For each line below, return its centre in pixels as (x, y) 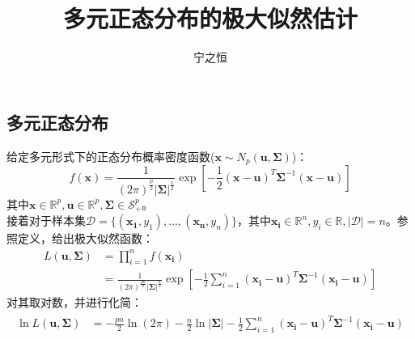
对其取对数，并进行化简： (74, 302)
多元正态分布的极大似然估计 (210, 18)
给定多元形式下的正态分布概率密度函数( (111, 156)
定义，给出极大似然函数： (85, 238)
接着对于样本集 (46, 220)
